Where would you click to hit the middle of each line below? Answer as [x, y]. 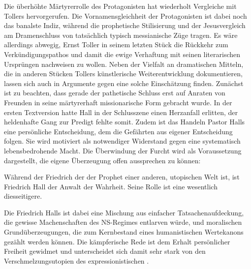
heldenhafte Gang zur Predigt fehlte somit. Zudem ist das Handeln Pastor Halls [125, 122]
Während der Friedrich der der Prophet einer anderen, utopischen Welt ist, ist [122, 177]
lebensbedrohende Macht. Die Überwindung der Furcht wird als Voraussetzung [123, 150]
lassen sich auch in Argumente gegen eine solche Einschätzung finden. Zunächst [124, 83]
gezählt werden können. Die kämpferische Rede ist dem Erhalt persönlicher [117, 241]
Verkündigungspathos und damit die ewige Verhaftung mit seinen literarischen [122, 54]
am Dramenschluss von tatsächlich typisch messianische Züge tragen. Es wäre [121, 35]
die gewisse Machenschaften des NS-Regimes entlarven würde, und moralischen [123, 222]
